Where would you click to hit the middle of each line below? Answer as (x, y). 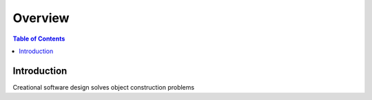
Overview (41, 18)
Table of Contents (39, 39)
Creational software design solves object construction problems (104, 87)
